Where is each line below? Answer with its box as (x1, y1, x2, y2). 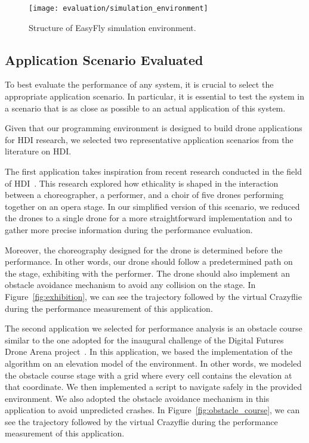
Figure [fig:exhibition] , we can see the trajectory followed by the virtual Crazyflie (5, 290, 302, 302)
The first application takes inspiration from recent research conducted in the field (5, 165, 302, 178)
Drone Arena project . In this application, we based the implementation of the (5, 345, 292, 358)
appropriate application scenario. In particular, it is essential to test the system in (5, 90, 305, 103)
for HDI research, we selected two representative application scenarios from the (5, 133, 293, 145)
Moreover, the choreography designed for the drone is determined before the (5, 243, 283, 256)
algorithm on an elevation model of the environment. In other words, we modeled (5, 357, 302, 369)
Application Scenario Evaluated (5, 50, 203, 69)
